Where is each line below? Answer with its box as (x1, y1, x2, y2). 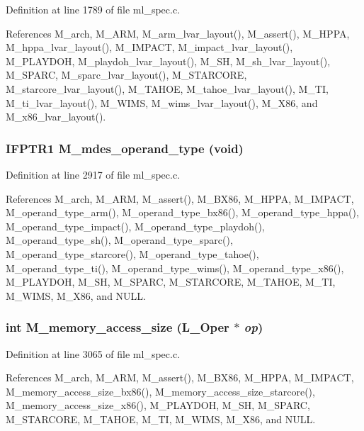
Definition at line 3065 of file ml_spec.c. (6, 346, 181, 361)
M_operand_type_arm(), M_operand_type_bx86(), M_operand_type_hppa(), (6, 205, 359, 220)
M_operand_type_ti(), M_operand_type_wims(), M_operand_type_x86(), (6, 260, 344, 275)
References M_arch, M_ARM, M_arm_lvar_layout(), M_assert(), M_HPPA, (6, 26, 350, 40)
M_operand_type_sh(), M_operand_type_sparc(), (6, 233, 233, 247)
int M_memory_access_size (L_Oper (6, 318, 229, 336)
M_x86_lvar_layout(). (6, 109, 106, 124)
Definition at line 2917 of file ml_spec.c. (6, 167, 181, 181)
